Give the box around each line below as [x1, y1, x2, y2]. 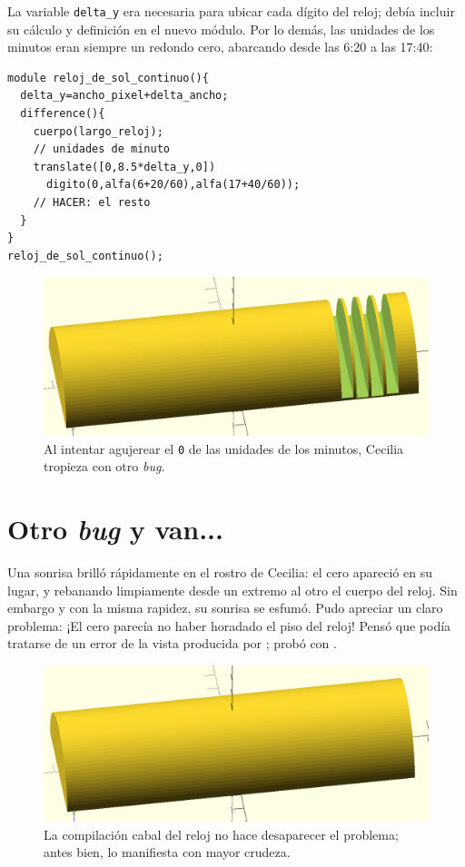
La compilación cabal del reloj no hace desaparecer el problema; [44, 824, 399, 843]
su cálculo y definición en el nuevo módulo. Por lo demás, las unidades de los [7, 19, 435, 38]
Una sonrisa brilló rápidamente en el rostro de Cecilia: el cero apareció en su [7, 563, 432, 582]
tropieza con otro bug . [44, 457, 165, 476]
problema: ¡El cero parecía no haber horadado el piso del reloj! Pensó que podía [7, 616, 451, 635]
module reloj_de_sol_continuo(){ [7, 71, 209, 84]
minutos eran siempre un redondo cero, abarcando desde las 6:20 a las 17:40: [7, 37, 433, 56]
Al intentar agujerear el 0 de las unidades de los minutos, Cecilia [44, 438, 404, 458]
